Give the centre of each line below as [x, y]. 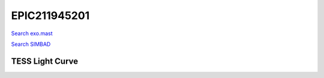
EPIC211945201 [50, 15]
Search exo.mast [32, 33]
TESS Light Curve [45, 61]
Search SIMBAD [31, 44]
